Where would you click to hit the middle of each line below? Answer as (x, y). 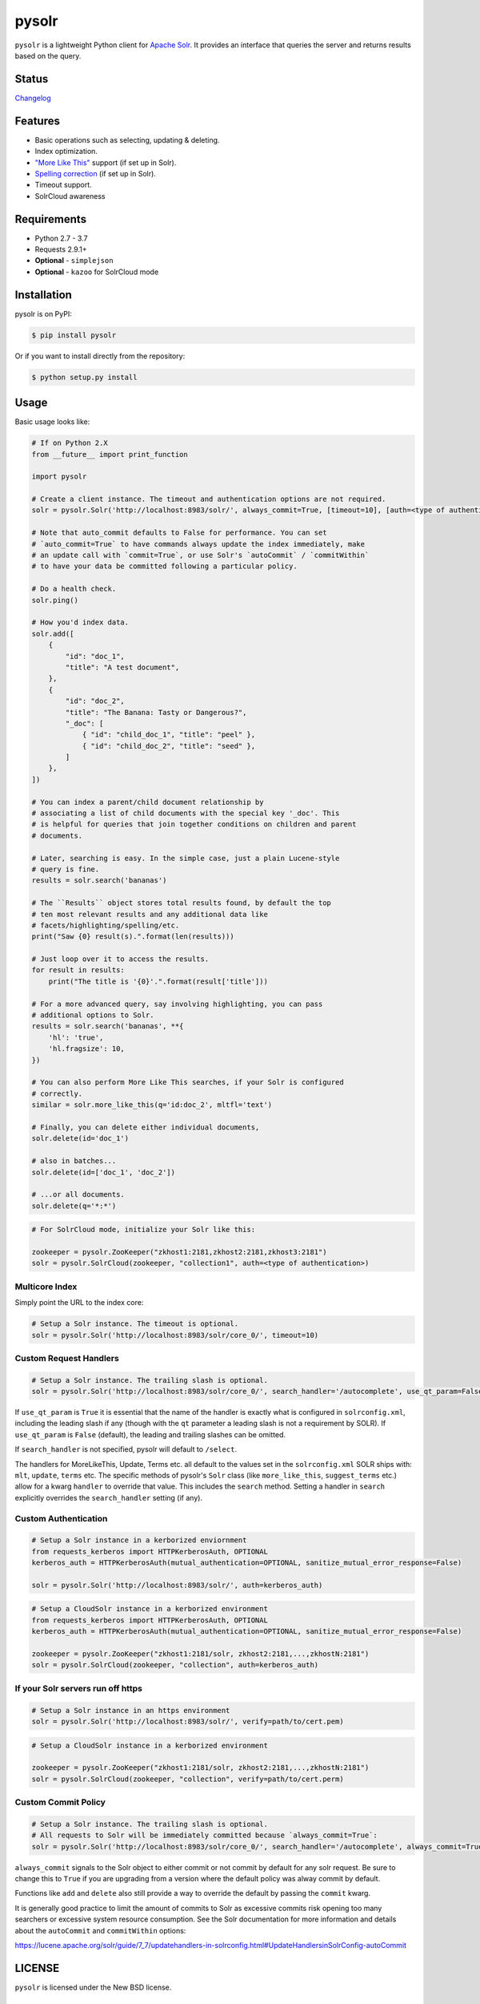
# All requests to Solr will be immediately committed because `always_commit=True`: (204, 1835)
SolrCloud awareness (70, 196)
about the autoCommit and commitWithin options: (100, 1930)
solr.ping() (55, 600)
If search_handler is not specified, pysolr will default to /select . (126, 1449)
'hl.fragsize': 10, (87, 1049)
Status (32, 79)
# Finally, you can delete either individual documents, (146, 1127)
